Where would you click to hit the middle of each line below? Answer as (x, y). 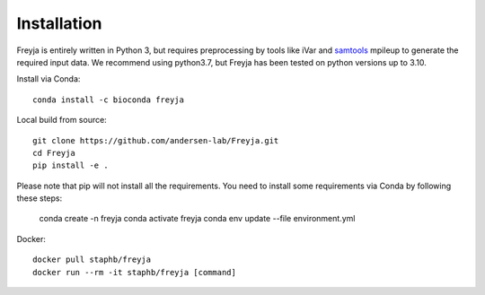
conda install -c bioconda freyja (108, 100)
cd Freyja (54, 153)
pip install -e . (71, 165)
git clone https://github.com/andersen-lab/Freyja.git (156, 140)
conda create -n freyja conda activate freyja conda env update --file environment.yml (197, 219)
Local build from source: (62, 120)
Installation (59, 23)
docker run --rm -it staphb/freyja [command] (135, 272)
